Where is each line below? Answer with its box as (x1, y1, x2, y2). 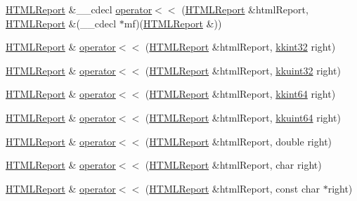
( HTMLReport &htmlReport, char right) (145, 157, 322, 172)
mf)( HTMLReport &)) (124, 15, 222, 30)
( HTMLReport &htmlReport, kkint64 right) (145, 86, 336, 101)
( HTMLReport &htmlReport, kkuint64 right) (145, 110, 341, 124)
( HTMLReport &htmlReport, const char (145, 181, 320, 195)
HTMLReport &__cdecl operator (6, 2, 152, 16)
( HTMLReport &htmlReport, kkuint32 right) (145, 63, 341, 77)
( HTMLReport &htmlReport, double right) (145, 134, 332, 148)
